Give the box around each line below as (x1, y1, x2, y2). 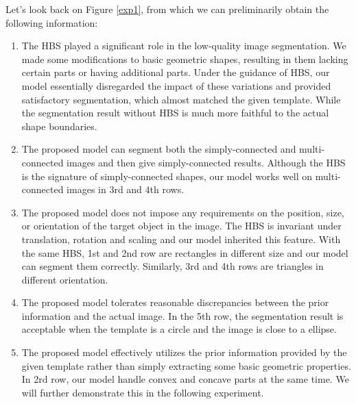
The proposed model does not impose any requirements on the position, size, (21, 205, 344, 219)
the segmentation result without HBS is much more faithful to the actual (21, 105, 329, 120)
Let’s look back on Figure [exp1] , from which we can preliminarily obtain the (5, 2, 329, 16)
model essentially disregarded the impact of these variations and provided (21, 78, 331, 92)
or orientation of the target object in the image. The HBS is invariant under (21, 218, 342, 233)
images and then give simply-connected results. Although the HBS (67, 155, 346, 169)
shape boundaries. (21, 118, 97, 133)
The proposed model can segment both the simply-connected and (21, 142, 296, 156)
